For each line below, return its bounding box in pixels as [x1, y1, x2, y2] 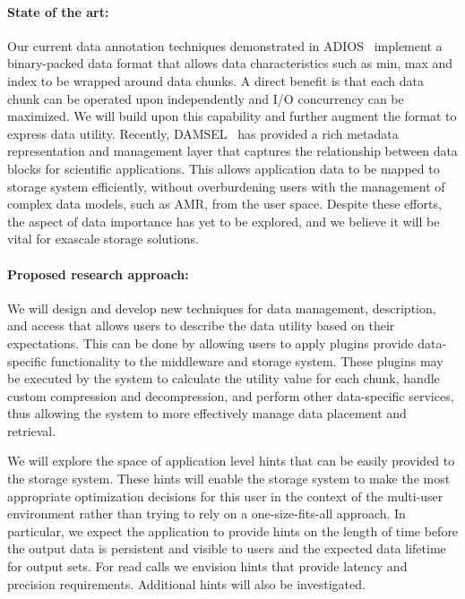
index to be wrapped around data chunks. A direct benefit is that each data [7, 71, 425, 90]
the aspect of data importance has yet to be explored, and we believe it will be [7, 211, 440, 230]
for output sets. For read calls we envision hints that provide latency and [7, 557, 408, 576]
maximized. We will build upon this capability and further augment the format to [7, 107, 457, 125]
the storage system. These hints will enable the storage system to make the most [7, 469, 451, 488]
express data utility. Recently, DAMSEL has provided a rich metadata [7, 124, 399, 142]
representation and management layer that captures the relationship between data [7, 141, 458, 160]
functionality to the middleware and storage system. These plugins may [50, 351, 443, 370]
